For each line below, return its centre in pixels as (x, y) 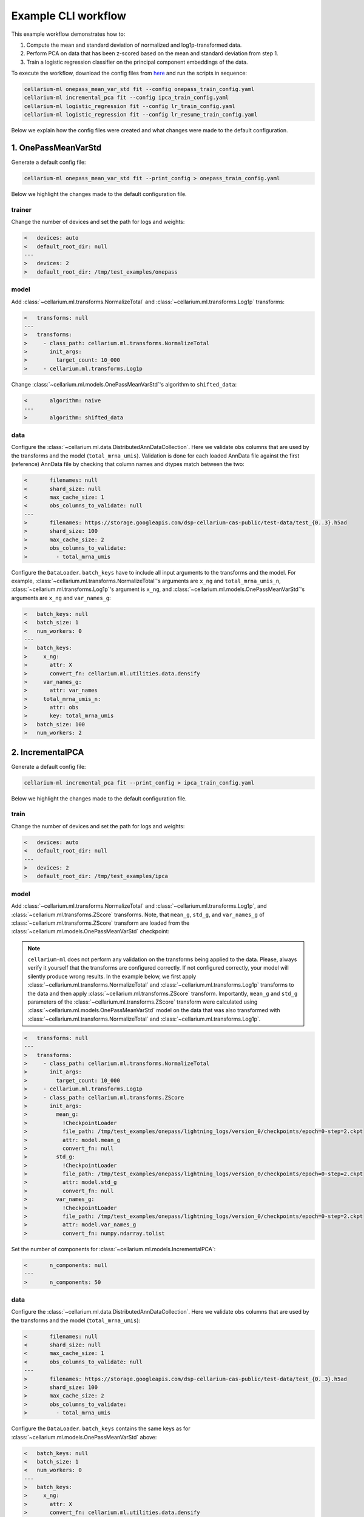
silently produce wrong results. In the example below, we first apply (112, 976)
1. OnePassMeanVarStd (56, 148)
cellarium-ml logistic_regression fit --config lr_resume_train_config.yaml (141, 115)
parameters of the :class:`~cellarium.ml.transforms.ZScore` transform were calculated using (143, 1002)
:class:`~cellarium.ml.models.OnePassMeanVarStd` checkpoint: (90, 931)
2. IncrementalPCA (48, 752)
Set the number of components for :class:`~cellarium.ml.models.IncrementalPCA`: (113, 1249)
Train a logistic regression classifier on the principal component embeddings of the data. (137, 62)
